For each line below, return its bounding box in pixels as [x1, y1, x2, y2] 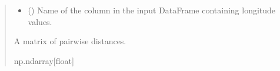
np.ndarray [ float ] [14, 54, 74, 66]
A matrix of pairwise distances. [14, 35, 126, 47]
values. [28, 15, 52, 27]
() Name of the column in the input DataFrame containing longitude [28, 4, 276, 16]
